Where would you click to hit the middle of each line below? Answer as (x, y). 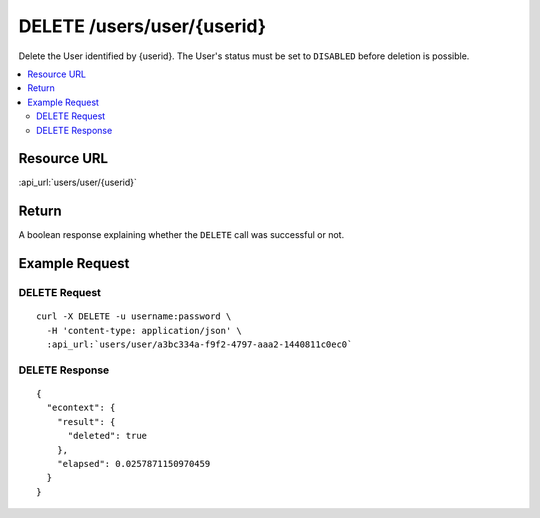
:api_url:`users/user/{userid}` (77, 182)
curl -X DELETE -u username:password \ (134, 316)
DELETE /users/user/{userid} (142, 26)
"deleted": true (107, 436)
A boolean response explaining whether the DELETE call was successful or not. (181, 235)
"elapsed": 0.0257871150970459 (133, 463)
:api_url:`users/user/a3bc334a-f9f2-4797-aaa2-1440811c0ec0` (199, 344)
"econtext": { (81, 408)
